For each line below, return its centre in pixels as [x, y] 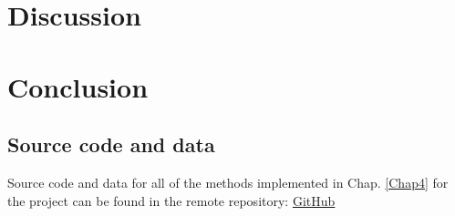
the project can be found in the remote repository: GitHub [171, 200]
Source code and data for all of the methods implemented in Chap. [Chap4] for [228, 182]
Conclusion [78, 86]
